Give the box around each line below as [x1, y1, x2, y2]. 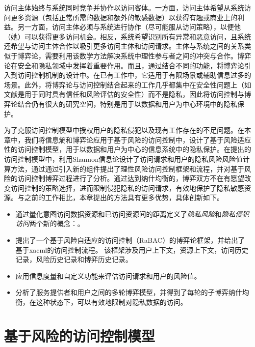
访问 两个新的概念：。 [15, 218, 84, 229]
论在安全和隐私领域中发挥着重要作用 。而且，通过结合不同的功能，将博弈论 [4, 60, 244, 70]
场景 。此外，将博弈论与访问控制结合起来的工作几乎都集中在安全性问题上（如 [4, 79, 251, 89]
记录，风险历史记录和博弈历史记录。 [15, 254, 132, 264]
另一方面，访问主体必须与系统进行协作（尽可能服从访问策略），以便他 [17, 22, 241, 32]
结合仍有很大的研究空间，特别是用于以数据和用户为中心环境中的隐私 [17, 98, 237, 109]
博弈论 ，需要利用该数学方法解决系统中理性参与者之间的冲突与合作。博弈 [17, 50, 251, 60]
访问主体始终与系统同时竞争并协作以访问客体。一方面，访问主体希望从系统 [4, 2, 244, 12]
